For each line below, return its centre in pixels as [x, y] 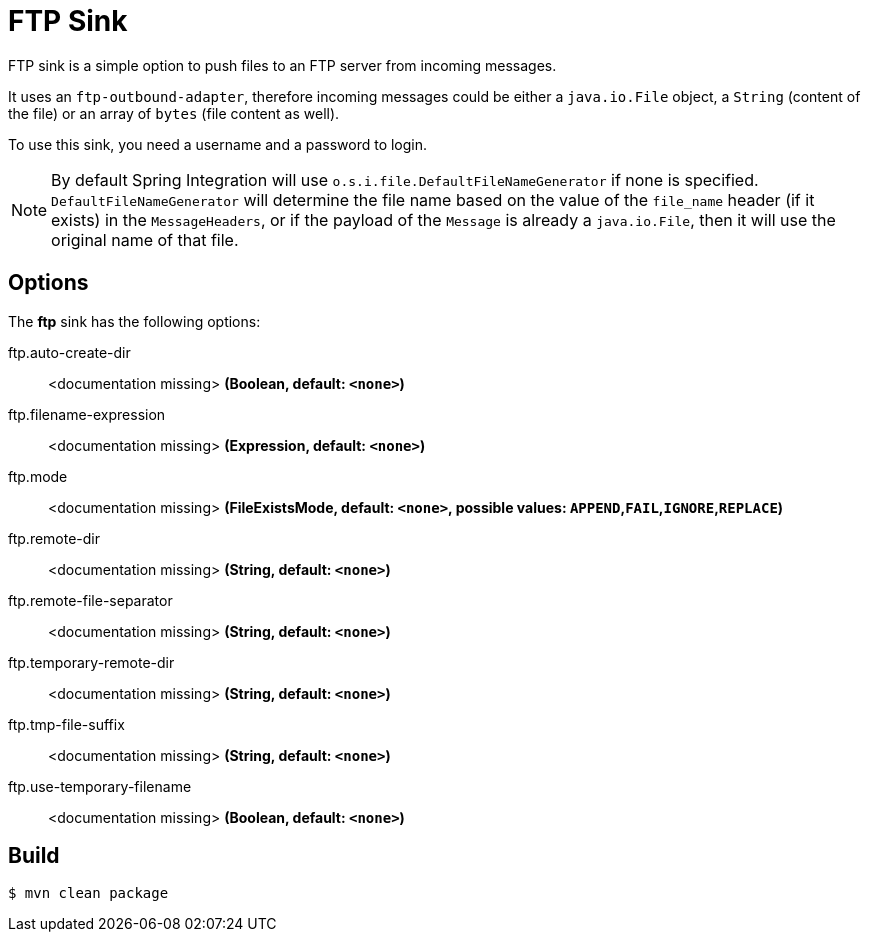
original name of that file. [145, 239]
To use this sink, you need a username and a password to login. [218, 144]
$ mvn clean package [88, 893]
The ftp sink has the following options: [134, 321]
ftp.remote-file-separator [90, 600]
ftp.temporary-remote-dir [91, 662]
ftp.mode [38, 476]
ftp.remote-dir [54, 538]
